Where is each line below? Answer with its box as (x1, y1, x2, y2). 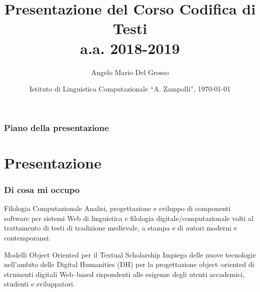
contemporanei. (4, 232, 51, 242)
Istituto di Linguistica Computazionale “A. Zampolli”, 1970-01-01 (29, 83, 231, 94)
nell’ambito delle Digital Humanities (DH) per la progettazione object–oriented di (4, 259, 254, 269)
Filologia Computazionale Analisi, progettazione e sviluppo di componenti (4, 203, 231, 213)
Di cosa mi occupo (4, 183, 80, 195)
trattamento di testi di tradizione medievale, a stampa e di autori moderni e (4, 222, 237, 233)
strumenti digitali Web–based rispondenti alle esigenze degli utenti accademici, (4, 268, 245, 279)
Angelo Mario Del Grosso (91, 66, 169, 77)
